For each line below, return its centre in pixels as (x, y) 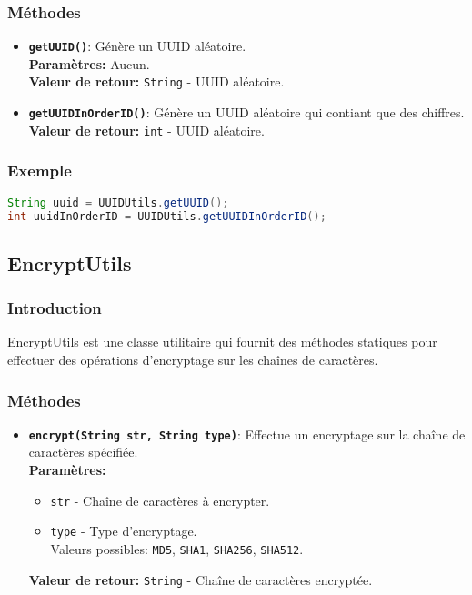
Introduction (55, 308)
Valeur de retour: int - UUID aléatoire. (146, 130)
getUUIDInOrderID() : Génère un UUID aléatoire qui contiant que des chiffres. (246, 112)
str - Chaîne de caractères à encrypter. (160, 500)
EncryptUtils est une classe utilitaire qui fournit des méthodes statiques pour (222, 342)
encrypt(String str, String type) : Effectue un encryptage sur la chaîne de (247, 434)
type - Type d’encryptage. (124, 531)
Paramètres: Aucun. (89, 63)
